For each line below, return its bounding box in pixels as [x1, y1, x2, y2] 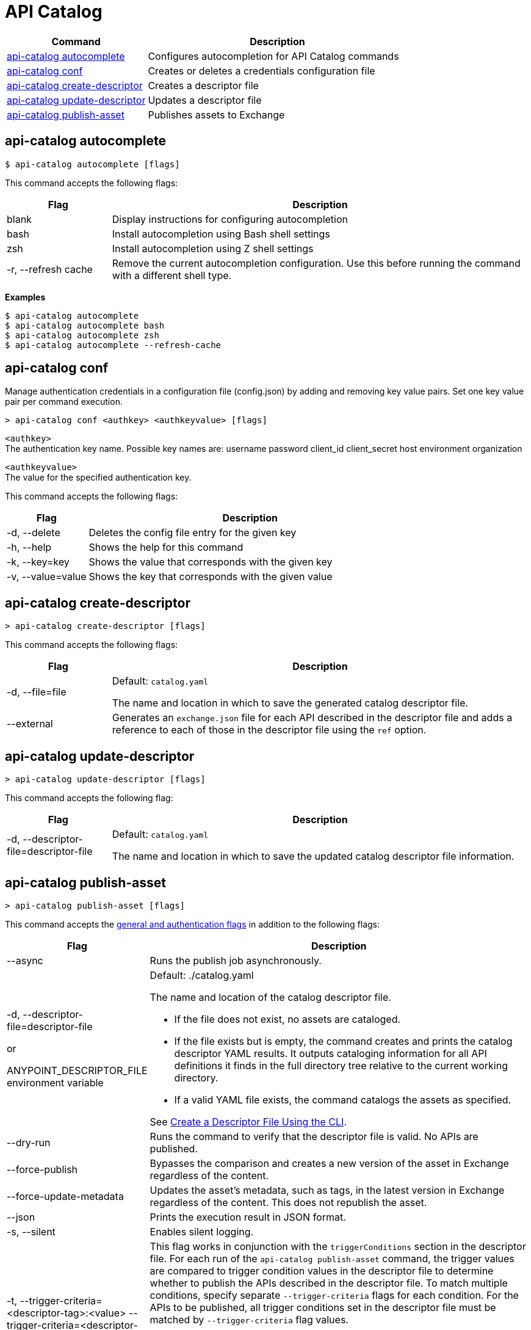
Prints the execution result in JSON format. [150, 1210, 346, 1223]
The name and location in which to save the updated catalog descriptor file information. [112, 850, 515, 863]
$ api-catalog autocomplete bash [5, 320, 165, 330]
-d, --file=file [7, 686, 67, 699]
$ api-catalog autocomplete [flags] [5, 159, 180, 169]
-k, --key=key [7, 556, 70, 569]
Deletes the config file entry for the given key [88, 526, 297, 539]
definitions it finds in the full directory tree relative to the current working [174, 1059, 508, 1072]
